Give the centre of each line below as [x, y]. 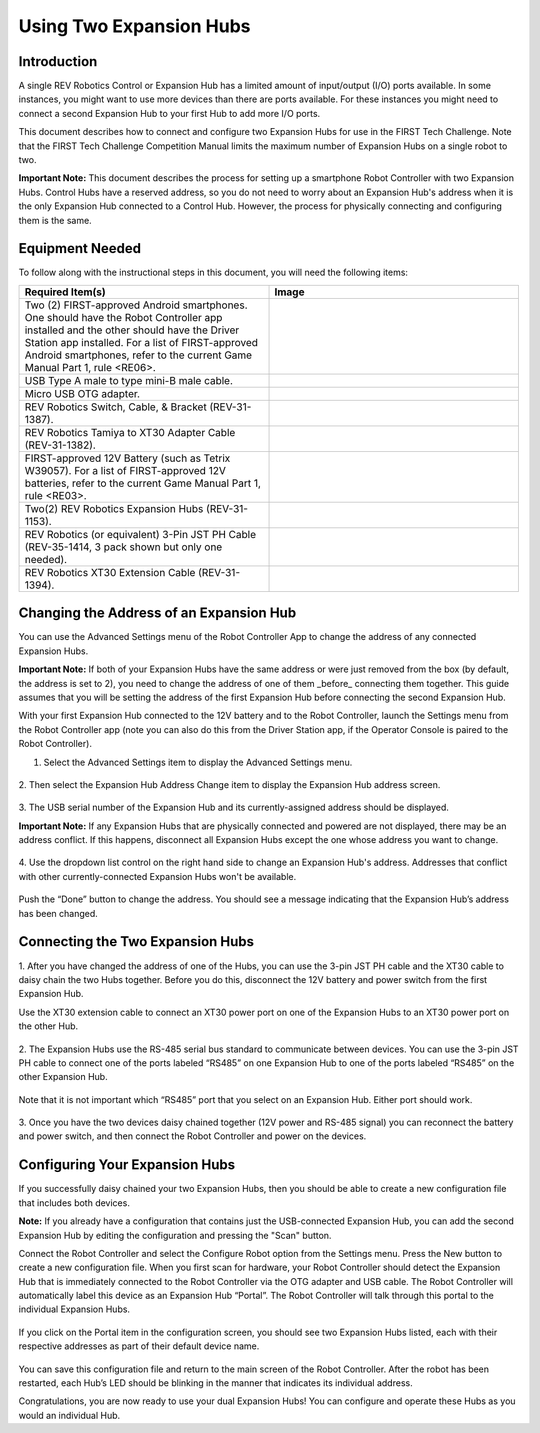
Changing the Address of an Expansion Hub [157, 613]
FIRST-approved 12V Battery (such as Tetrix [127, 458]
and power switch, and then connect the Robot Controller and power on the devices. [192, 1136]
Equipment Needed [80, 248]
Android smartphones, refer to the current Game [138, 355]
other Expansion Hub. [63, 1077]
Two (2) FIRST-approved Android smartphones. [136, 305]
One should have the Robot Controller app [123, 317]
